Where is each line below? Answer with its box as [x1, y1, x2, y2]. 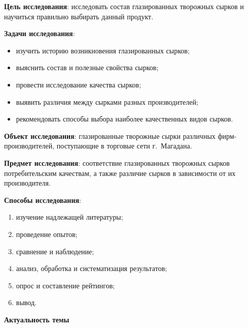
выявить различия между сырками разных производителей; [16, 96, 198, 107]
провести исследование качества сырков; [16, 79, 141, 90]
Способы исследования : [4, 194, 81, 205]
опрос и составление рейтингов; [16, 280, 115, 290]
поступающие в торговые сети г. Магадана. [56, 140, 192, 151]
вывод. [16, 297, 37, 308]
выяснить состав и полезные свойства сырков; [16, 62, 159, 73]
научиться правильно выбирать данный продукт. [4, 11, 154, 21]
